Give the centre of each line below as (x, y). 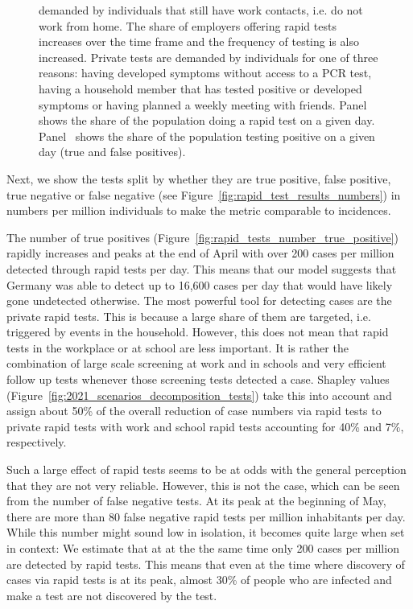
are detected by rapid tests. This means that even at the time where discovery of (206, 564)
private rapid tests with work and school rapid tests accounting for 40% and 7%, (205, 426)
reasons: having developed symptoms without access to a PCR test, (205, 73)
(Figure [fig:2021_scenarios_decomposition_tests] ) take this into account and (199, 395)
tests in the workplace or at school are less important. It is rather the (178, 347)
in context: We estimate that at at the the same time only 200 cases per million (203, 548)
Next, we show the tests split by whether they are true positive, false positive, (199, 178)
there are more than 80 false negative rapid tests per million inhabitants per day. (206, 516)
